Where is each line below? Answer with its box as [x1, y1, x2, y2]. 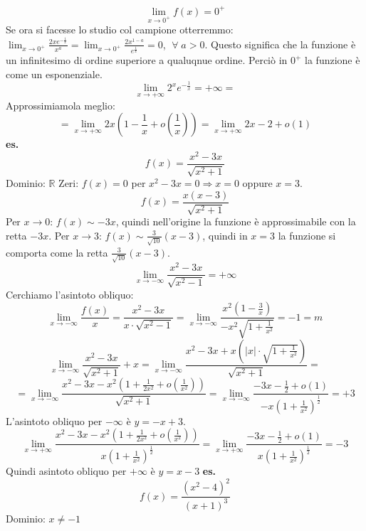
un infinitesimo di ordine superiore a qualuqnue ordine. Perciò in [6, 53, 288, 68]
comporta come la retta [6, 245, 108, 259]
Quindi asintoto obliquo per [6, 463, 127, 478]
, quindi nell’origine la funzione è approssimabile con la [115, 214, 356, 229]
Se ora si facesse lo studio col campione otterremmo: [6, 22, 234, 37]
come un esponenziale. [6, 66, 103, 81]
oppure [242, 176, 273, 191]
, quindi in [202, 227, 248, 242]
